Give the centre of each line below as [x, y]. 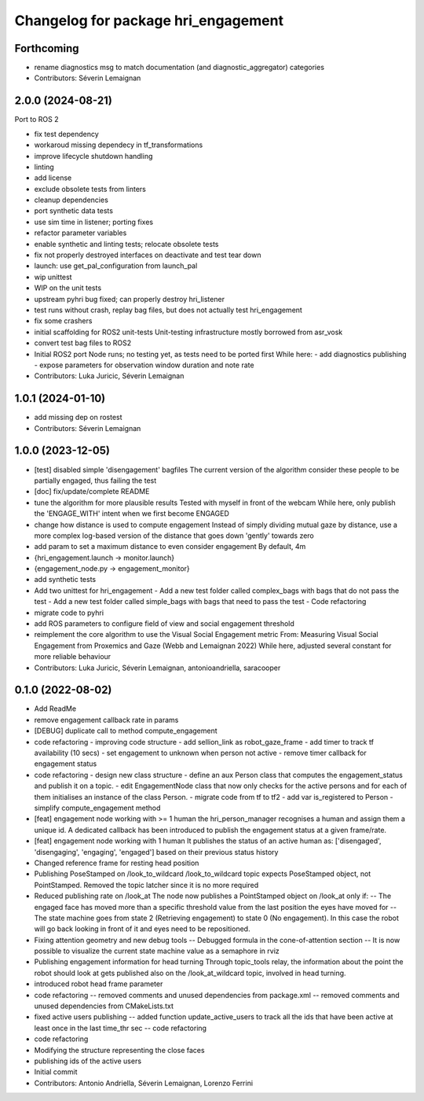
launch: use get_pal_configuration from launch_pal [116, 266]
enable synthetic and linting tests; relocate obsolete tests [126, 244]
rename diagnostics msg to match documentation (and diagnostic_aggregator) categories [179, 68]
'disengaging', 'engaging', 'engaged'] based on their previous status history [156, 852]
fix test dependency [67, 134]
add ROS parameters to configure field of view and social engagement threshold [164, 624]
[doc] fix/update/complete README [92, 492]
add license [53, 178]
